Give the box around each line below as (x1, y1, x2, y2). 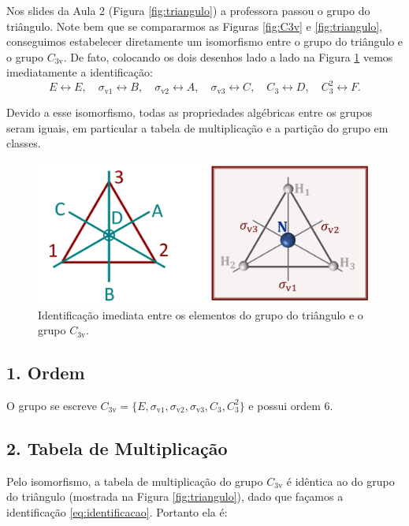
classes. (6, 135, 41, 151)
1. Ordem (6, 360, 85, 385)
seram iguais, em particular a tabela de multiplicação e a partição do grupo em (6, 119, 389, 136)
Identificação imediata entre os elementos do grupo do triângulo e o (38, 306, 363, 323)
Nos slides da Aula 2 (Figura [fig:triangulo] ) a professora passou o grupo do (6, 2, 370, 18)
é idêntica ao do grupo (286, 472, 395, 489)
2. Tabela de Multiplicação (6, 435, 228, 460)
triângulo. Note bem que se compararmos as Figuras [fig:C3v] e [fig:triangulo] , (6, 17, 383, 34)
